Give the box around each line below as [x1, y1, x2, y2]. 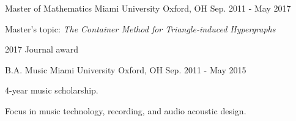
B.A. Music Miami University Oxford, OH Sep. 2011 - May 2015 [5, 63, 246, 76]
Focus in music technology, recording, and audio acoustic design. [5, 104, 246, 117]
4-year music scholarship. [5, 84, 98, 97]
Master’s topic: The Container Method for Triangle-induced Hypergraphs [5, 22, 276, 35]
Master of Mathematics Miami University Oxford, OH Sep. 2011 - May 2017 [5, 2, 291, 14]
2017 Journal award [5, 43, 79, 56]
